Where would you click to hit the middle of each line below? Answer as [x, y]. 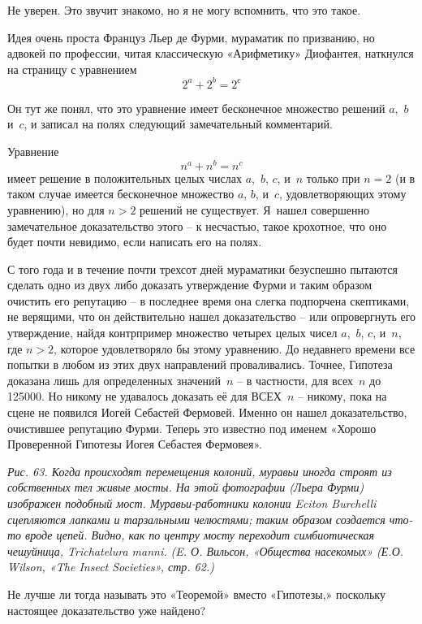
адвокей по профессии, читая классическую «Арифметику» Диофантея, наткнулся [211, 53]
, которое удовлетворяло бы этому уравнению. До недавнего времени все [235, 348]
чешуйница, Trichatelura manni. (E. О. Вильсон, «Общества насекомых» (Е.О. [206, 550]
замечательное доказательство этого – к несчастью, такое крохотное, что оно [197, 225]
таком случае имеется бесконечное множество [121, 194]
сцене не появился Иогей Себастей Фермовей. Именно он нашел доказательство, [207, 412]
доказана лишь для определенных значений [114, 380]
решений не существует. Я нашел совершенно [254, 209]
